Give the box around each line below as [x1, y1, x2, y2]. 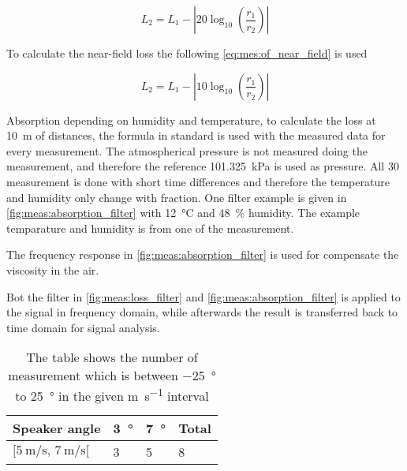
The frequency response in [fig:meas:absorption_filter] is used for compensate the [6, 246, 399, 263]
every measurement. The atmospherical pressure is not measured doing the [6, 142, 368, 159]
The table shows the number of [26, 348, 198, 367]
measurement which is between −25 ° [8, 366, 216, 385]
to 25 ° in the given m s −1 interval [15, 384, 209, 406]
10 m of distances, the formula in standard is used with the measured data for [6, 127, 386, 144]
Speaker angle [13, 418, 101, 437]
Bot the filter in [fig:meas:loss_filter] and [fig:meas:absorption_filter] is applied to [6, 288, 401, 305]
